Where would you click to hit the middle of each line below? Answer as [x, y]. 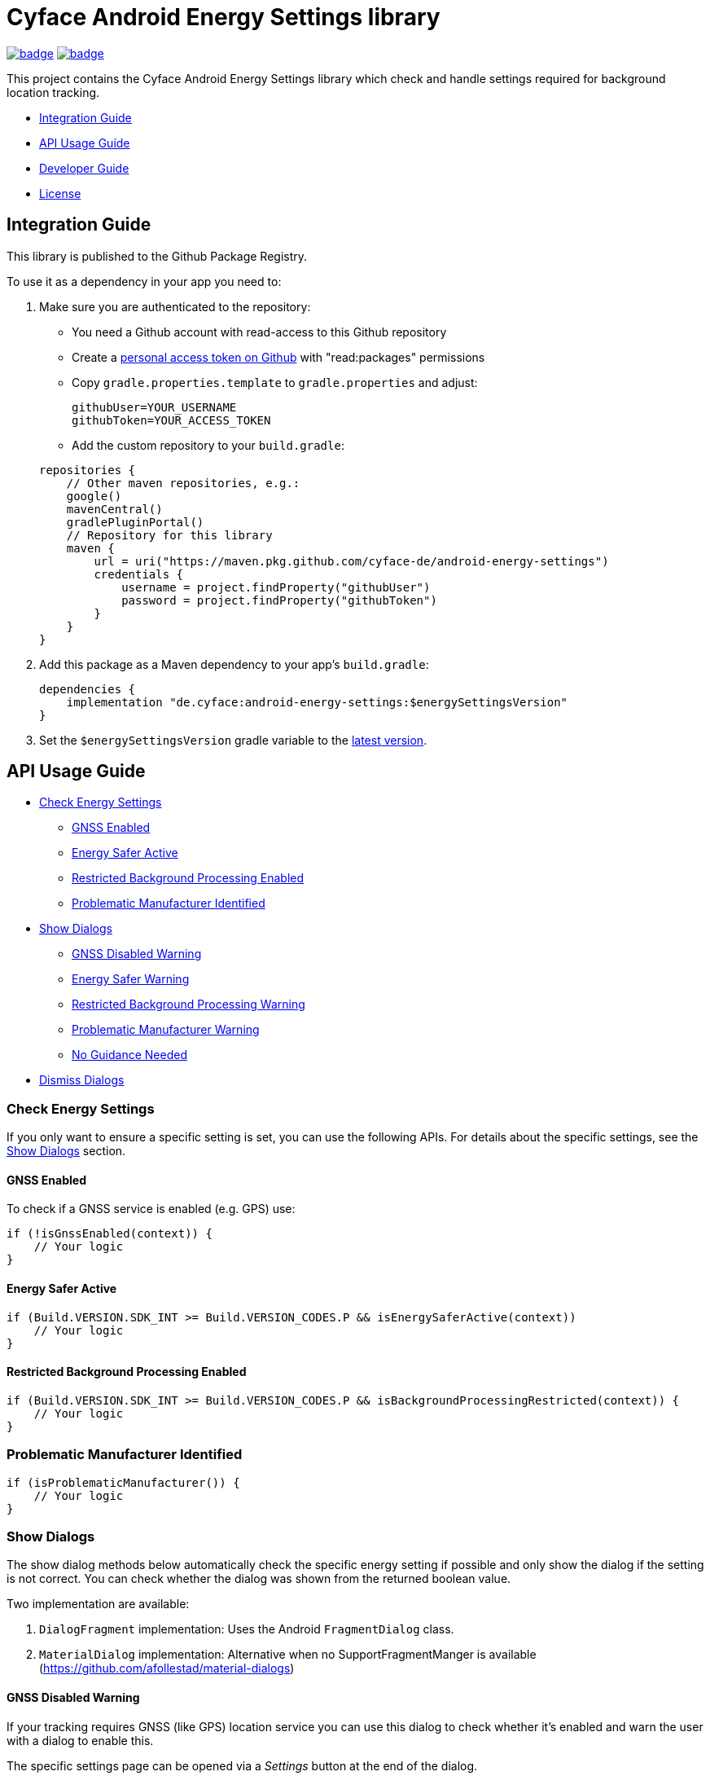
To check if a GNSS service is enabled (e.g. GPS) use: [151, 1209]
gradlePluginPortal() [135, 522]
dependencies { [88, 689]
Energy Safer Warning [131, 979]
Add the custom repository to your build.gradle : [208, 445]
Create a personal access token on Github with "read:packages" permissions [278, 357]
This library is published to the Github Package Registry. [157, 256]
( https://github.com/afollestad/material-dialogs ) [167, 1668]
